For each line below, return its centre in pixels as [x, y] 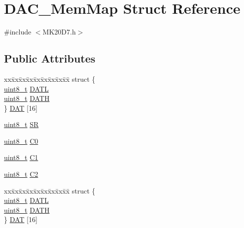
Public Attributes [50, 58]
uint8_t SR [21, 124]
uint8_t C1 [21, 157]
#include [18, 32]
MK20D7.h [59, 32]
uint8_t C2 [21, 174]
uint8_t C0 [21, 141]
